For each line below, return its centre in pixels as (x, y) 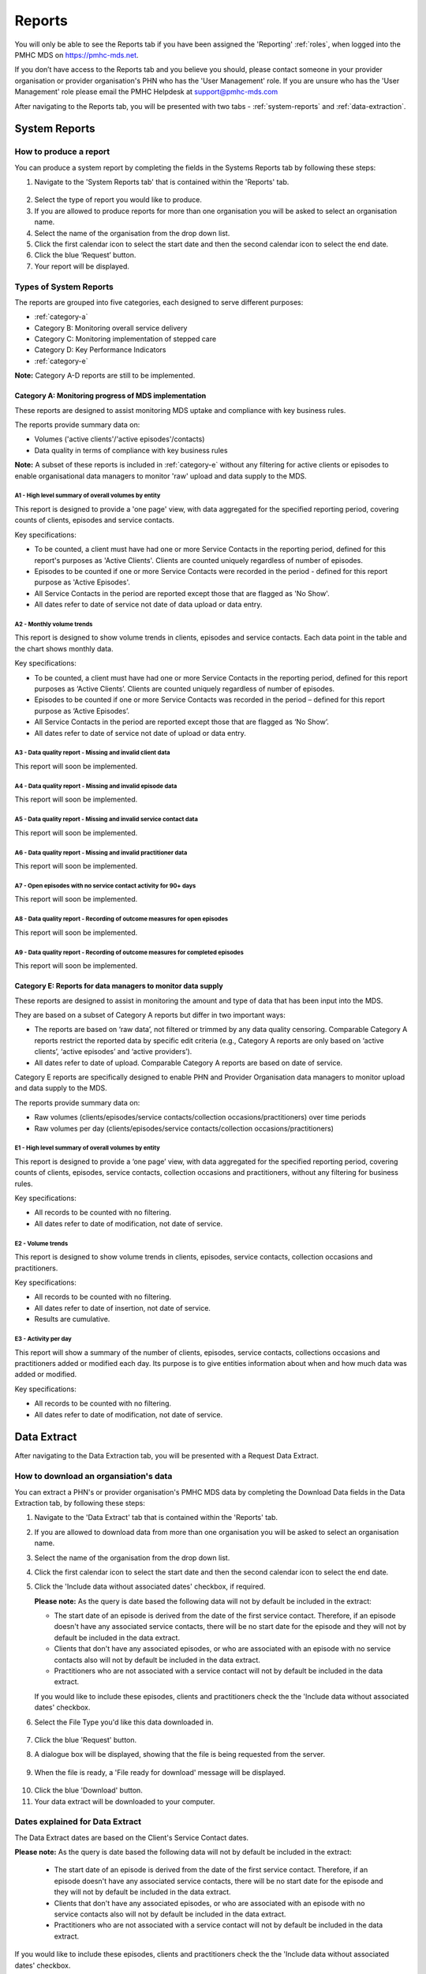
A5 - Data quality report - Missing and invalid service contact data (106, 820)
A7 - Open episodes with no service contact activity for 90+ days (105, 886)
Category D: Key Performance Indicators (100, 350)
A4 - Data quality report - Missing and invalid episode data (96, 786)
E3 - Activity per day (43, 1338)
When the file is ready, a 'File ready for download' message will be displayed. (160, 1772)
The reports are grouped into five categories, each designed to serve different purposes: (159, 302)
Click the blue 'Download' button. (89, 1790)
